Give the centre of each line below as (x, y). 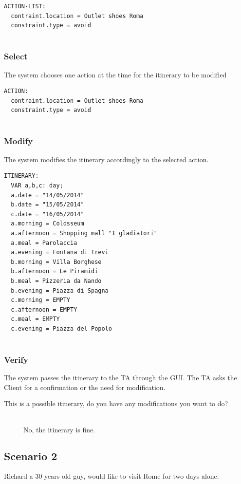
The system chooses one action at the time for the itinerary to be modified (115, 74)
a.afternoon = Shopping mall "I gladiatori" (84, 233)
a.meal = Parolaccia (44, 243)
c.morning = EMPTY (41, 300)
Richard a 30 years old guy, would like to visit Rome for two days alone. (111, 476)
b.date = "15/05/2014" (47, 205)
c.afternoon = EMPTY (44, 309)
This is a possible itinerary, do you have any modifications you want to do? (116, 403)
